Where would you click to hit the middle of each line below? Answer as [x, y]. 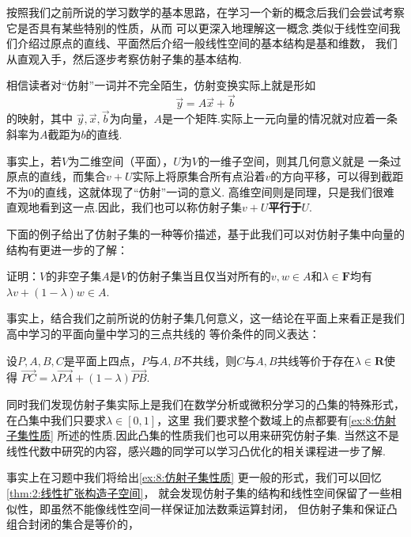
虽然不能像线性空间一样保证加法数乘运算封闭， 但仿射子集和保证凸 [224, 508]
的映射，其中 [40, 118]
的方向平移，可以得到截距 [337, 176]
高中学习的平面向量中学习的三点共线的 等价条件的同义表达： [163, 333]
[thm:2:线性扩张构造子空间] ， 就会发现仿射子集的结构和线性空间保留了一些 [199, 492]
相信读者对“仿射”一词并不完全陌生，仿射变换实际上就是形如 [161, 85]
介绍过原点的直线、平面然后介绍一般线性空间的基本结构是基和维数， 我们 [207, 43]
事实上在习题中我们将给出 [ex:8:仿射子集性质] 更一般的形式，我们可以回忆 [194, 477]
